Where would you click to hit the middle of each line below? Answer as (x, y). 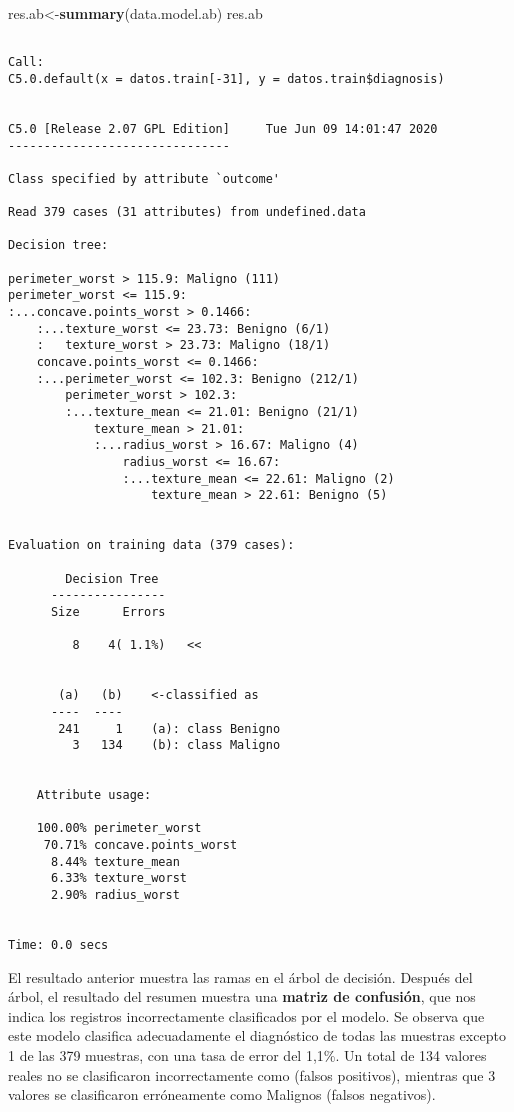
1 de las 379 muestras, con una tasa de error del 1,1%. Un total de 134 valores (247, 1055)
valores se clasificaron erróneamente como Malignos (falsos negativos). (222, 1094)
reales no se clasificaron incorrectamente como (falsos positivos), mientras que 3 (252, 1074)
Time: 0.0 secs (58, 945)
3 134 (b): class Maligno (176, 745)
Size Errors (108, 611)
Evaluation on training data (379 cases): (151, 545)
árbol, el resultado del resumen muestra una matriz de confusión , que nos (242, 996)
